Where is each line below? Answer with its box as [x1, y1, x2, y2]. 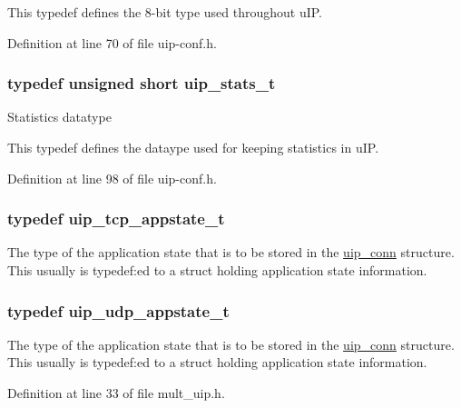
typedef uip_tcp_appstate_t [7, 207, 225, 230]
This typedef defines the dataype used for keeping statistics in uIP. [7, 138, 379, 156]
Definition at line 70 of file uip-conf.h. [7, 33, 217, 52]
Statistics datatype [7, 107, 112, 126]
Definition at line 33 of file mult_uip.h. [7, 383, 225, 402]
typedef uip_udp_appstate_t [7, 299, 230, 322]
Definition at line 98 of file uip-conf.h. [7, 168, 217, 187]
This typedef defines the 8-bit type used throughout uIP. [7, 3, 323, 21]
